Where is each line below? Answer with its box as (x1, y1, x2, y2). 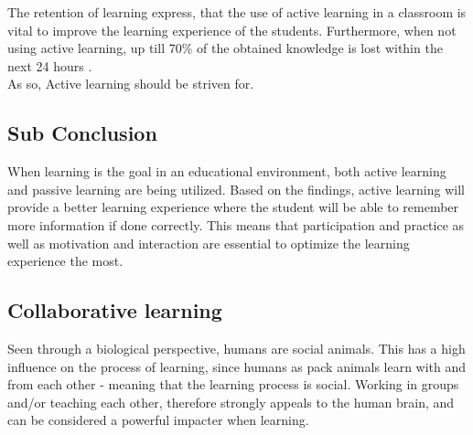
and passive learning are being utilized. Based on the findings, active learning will (7, 179, 465, 198)
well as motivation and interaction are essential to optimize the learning (7, 233, 410, 252)
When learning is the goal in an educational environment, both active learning (7, 162, 446, 181)
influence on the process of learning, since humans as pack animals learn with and (7, 356, 467, 376)
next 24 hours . (7, 56, 92, 75)
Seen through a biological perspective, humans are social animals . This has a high (7, 338, 466, 357)
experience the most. (7, 251, 124, 271)
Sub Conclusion (7, 119, 157, 147)
